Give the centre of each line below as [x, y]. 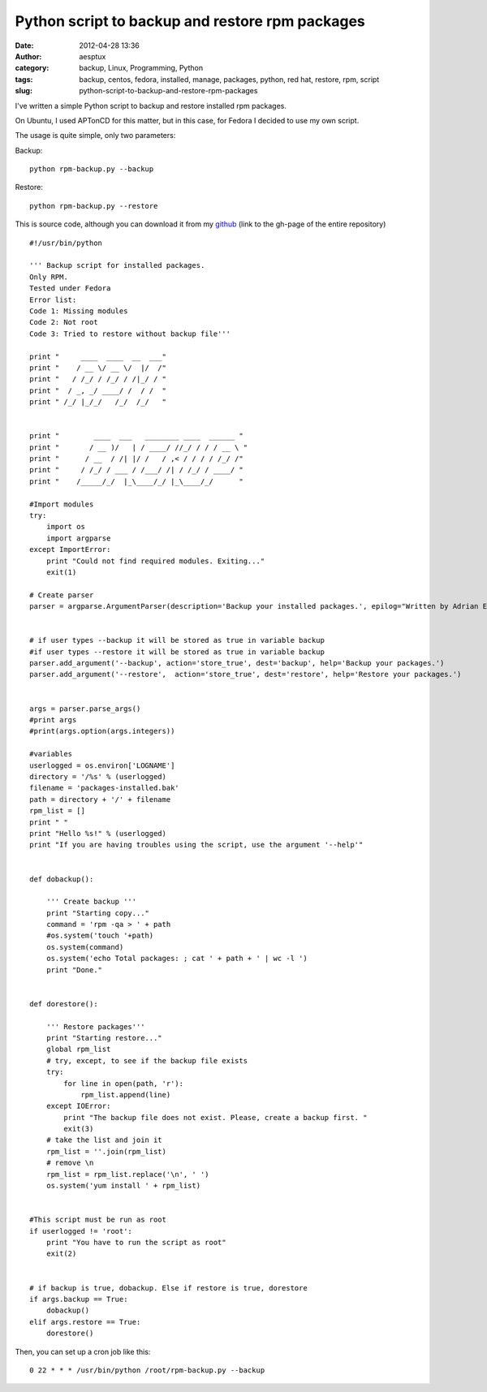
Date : [24, 45]
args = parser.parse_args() [85, 709]
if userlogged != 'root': [81, 1231]
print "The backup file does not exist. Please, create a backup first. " [215, 1117]
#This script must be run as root [98, 1220]
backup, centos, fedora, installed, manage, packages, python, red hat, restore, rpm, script [229, 79]
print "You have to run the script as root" [136, 1242]
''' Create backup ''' [91, 902]
